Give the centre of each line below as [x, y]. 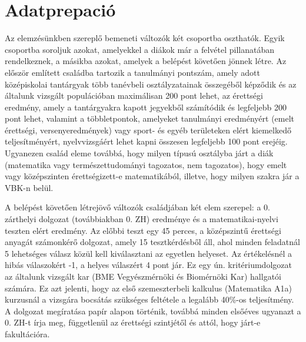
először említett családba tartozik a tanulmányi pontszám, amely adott [132, 72]
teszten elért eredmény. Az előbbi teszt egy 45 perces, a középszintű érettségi [143, 230]
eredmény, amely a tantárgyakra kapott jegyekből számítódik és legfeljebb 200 [146, 107]
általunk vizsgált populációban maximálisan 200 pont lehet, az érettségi [134, 95]
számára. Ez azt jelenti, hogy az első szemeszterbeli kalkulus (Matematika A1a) [148, 288]
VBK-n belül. [29, 187]
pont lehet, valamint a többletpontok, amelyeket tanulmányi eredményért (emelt [150, 118]
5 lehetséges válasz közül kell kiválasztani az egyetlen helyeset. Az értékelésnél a [149, 253]
